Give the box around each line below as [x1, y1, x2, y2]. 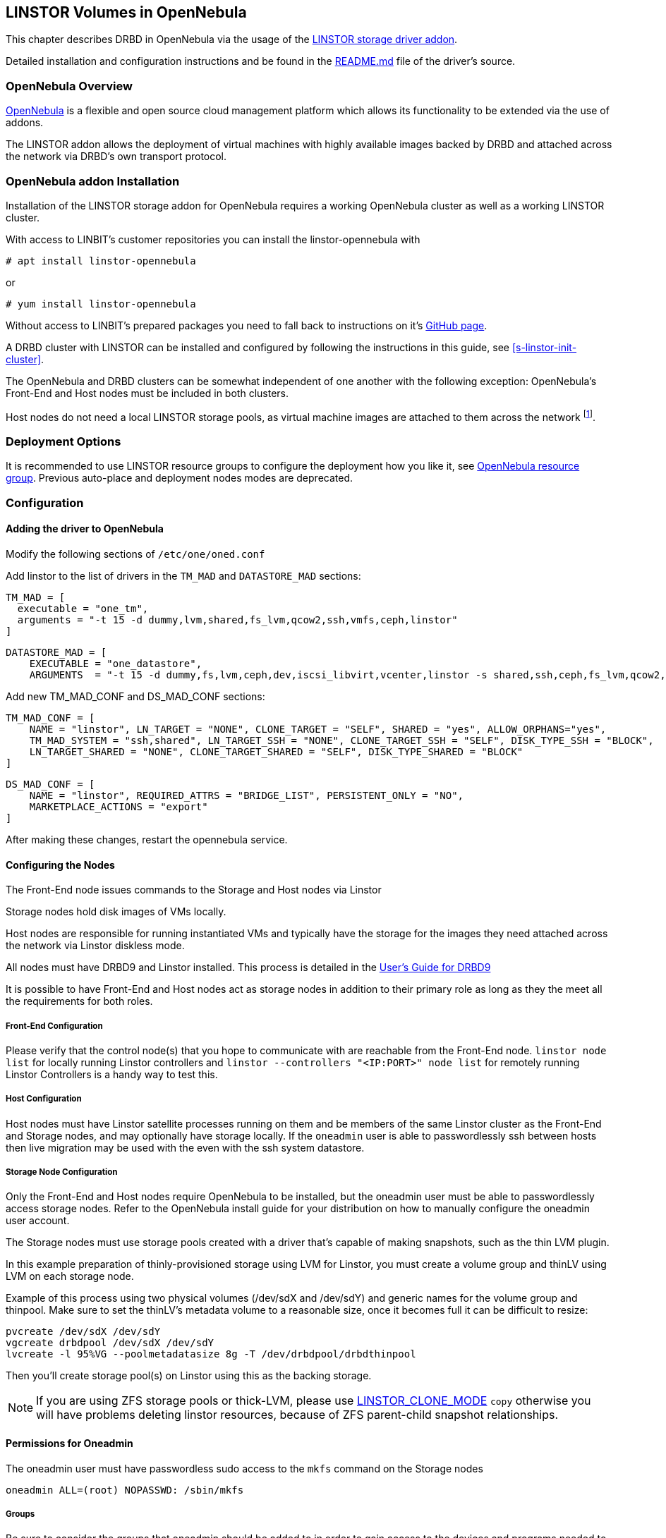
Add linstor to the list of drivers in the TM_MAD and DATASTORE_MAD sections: [6, 569, 361, 582]
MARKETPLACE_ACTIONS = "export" [29, 800, 208, 812]
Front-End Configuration [6, 1020, 103, 1031]
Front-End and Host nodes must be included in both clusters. [6, 386, 289, 399]
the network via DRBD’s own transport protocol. [6, 150, 227, 163]
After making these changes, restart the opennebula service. [6, 833, 288, 846]
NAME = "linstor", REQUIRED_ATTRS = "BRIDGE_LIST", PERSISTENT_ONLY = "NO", [29, 789, 464, 801]
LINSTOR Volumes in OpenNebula [6, 4, 247, 21]
